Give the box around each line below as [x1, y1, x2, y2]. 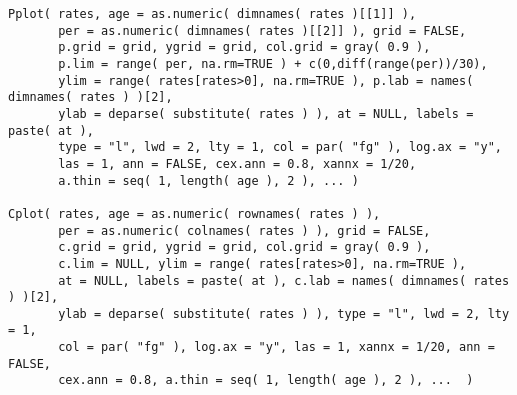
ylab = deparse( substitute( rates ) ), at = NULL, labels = [58, 106, 474, 121]
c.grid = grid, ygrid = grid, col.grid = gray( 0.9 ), [58, 240, 431, 255]
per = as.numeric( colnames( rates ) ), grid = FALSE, [58, 223, 431, 238]
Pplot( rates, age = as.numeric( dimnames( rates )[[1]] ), [8, 7, 417, 21]
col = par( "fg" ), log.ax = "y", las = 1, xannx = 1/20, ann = [58, 340, 495, 355]
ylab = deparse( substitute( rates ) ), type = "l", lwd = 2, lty [58, 306, 510, 321]
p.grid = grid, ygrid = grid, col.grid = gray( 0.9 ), [58, 40, 431, 55]
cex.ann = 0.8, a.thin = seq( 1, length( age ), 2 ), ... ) [58, 373, 474, 388]
